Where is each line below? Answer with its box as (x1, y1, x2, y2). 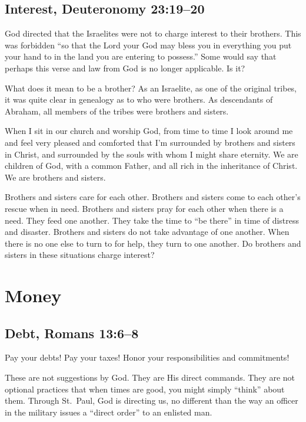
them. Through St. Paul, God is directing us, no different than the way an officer (5, 394, 298, 407)
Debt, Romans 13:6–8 (5, 323, 139, 342)
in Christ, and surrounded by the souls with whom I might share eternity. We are (5, 148, 298, 160)
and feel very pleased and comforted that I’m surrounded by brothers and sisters (5, 136, 295, 148)
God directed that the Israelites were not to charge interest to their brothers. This (5, 27, 301, 40)
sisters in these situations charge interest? (5, 248, 155, 261)
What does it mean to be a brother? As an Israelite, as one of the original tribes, (5, 81, 297, 94)
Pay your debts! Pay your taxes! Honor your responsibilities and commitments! (5, 351, 290, 364)
